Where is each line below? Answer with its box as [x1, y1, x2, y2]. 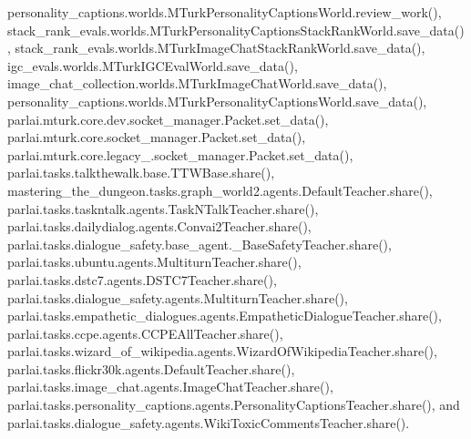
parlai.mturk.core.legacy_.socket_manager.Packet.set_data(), [7, 145, 353, 164]
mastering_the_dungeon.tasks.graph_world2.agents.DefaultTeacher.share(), [7, 180, 433, 199]
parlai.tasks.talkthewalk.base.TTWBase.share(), [7, 163, 275, 182]
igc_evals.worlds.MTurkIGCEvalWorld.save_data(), [7, 56, 298, 75]
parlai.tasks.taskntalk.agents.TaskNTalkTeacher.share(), [7, 199, 319, 218]
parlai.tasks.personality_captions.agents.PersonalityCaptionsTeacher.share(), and [7, 395, 460, 414]
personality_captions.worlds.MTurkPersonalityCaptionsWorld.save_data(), [7, 91, 427, 110]
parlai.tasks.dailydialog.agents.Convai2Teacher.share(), [7, 217, 312, 236]
